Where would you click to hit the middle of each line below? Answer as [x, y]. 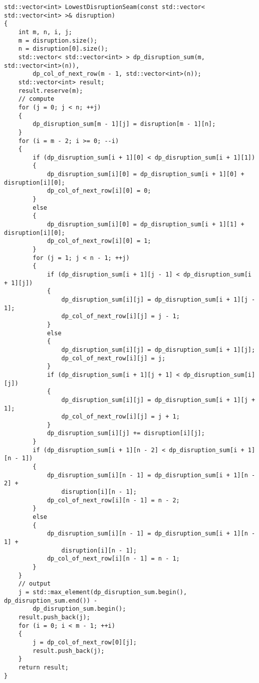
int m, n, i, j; [45, 32]
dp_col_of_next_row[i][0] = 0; [99, 191]
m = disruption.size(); [58, 40]
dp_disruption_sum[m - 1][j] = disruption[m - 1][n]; [124, 124]
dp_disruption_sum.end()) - [51, 600]
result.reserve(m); [51, 91]
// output [35, 584]
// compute [36, 99]
